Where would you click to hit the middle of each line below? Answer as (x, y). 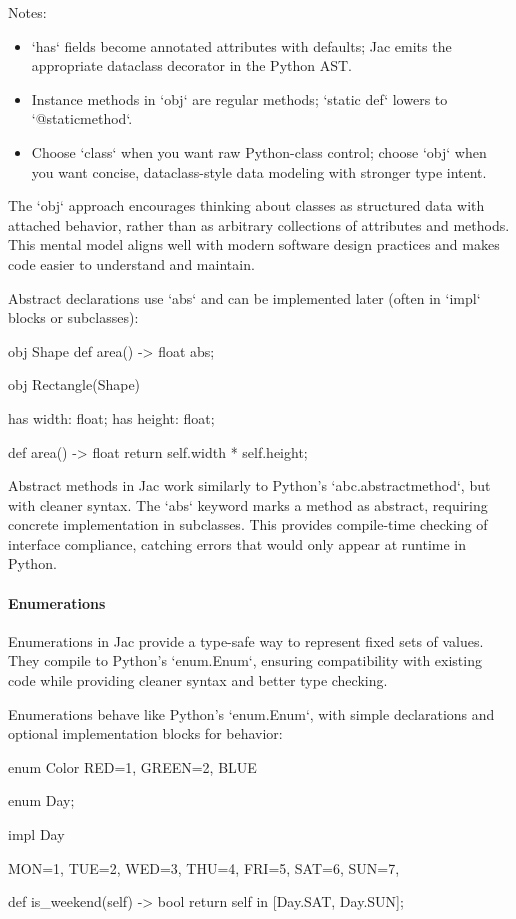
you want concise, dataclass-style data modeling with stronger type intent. (259, 171)
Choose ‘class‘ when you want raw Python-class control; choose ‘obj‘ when (259, 151)
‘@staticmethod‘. (82, 118)
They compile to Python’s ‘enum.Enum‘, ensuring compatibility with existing (245, 660)
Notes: (27, 12)
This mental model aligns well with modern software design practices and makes (254, 244)
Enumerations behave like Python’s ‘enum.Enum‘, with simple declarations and (251, 713)
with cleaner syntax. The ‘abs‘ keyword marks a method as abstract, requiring (248, 504)
